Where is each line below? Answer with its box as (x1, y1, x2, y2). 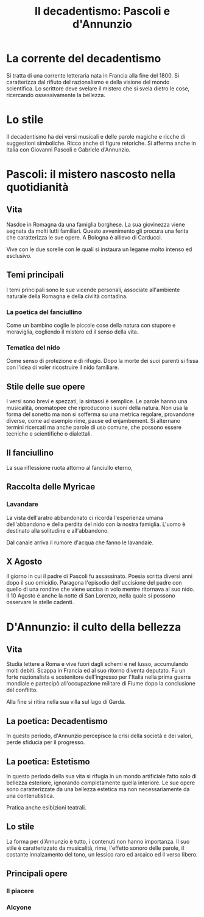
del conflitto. (6, 686, 38, 694)
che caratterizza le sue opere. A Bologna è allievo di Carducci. (6, 233, 163, 241)
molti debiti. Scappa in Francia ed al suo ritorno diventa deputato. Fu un (6, 667, 186, 674)
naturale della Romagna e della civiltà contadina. (6, 292, 128, 300)
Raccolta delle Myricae (6, 481, 96, 492)
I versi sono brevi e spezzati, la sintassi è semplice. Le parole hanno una (6, 398, 188, 405)
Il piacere (6, 887, 35, 896)
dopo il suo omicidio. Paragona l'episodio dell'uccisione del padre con (6, 579, 182, 586)
